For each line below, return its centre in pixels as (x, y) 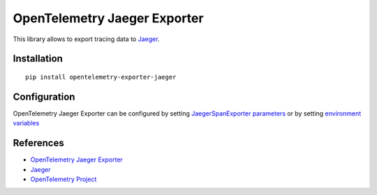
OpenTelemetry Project (64, 179)
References (38, 143)
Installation (38, 59)
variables (26, 123)
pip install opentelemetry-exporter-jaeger (101, 77)
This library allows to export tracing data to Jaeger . (86, 39)
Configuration (44, 96)
